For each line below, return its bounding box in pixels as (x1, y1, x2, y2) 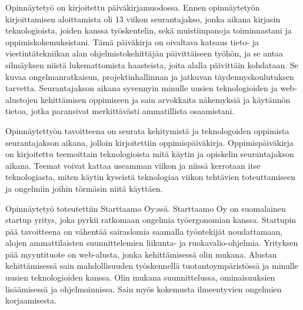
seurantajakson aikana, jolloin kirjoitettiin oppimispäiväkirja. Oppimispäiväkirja (5, 136, 294, 148)
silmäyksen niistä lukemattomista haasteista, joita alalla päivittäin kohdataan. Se (5, 58, 298, 71)
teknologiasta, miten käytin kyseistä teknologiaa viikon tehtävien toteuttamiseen (5, 171, 296, 183)
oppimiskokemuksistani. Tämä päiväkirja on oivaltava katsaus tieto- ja (5, 35, 259, 48)
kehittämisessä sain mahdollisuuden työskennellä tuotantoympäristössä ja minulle (5, 259, 298, 272)
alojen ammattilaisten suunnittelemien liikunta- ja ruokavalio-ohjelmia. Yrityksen (5, 236, 298, 249)
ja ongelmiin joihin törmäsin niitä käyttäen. (5, 182, 163, 194)
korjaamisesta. (5, 294, 56, 306)
